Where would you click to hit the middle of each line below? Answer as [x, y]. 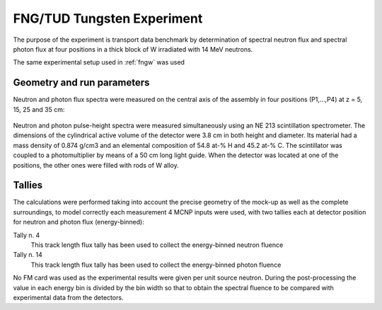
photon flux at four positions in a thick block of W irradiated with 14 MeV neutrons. [133, 49]
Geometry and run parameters [81, 82]
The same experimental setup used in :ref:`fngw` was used [99, 62]
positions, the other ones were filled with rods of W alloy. [96, 165]
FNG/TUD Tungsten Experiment [108, 18]
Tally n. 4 [27, 235]
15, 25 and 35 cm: [39, 109]
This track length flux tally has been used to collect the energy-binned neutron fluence [157, 245]
